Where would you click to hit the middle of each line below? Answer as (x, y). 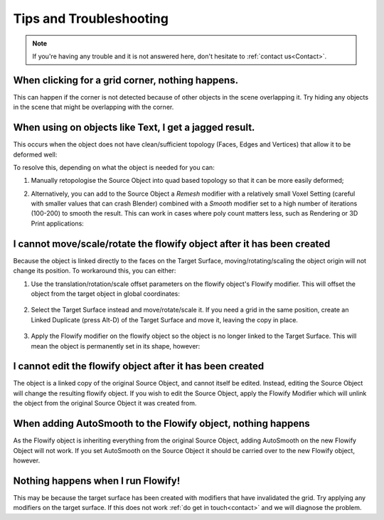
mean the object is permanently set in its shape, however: (116, 346)
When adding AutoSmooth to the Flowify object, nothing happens (161, 424)
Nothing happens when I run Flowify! (97, 481)
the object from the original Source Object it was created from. (105, 403)
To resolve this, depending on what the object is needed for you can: (114, 167)
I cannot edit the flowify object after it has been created (139, 366)
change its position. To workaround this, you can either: (95, 271)
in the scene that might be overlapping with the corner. (94, 107)
